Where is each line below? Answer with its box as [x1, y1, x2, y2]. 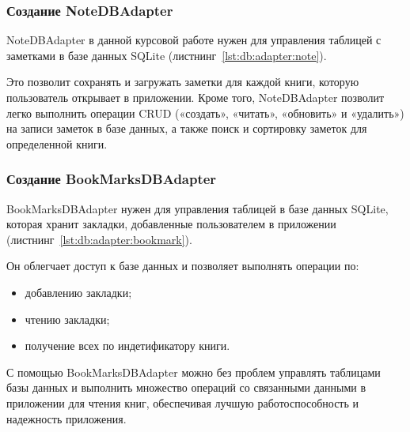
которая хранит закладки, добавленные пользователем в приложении [6, 216, 336, 232]
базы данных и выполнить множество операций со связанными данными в [6, 379, 366, 396]
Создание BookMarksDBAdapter [6, 169, 217, 189]
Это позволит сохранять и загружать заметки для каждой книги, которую [6, 73, 359, 90]
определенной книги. [6, 135, 108, 152]
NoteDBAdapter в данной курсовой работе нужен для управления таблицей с [6, 32, 382, 48]
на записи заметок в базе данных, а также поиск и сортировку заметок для [6, 120, 367, 137]
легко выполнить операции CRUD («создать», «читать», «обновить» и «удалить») [6, 104, 404, 121]
